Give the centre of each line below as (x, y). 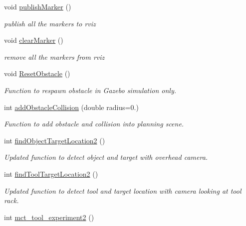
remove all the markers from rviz (54, 56)
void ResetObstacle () (37, 73)
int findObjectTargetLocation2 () (55, 140)
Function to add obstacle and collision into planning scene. (94, 124)
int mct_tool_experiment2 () (49, 217)
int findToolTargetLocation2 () (51, 173)
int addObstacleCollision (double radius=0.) (71, 107)
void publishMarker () (38, 6)
